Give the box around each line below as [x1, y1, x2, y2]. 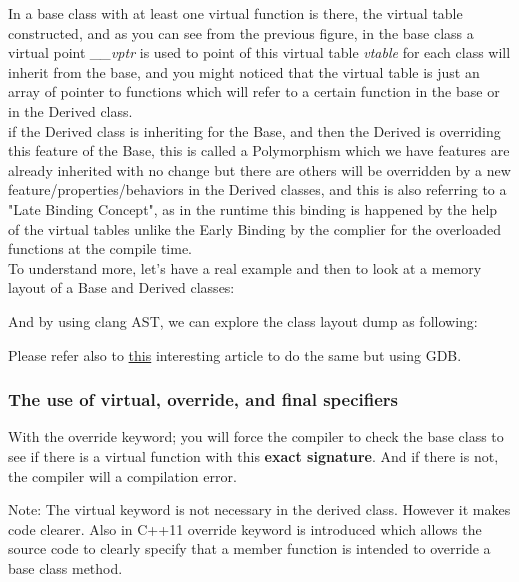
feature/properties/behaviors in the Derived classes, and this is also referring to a [8, 179, 507, 200]
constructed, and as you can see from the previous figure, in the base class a [8, 22, 474, 43]
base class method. [8, 557, 123, 578]
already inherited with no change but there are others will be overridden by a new [8, 159, 511, 180]
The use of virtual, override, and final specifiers [8, 387, 399, 412]
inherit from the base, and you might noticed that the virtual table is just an [8, 61, 480, 82]
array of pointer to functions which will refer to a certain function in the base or [8, 81, 500, 102]
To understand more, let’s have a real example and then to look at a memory [8, 257, 482, 278]
